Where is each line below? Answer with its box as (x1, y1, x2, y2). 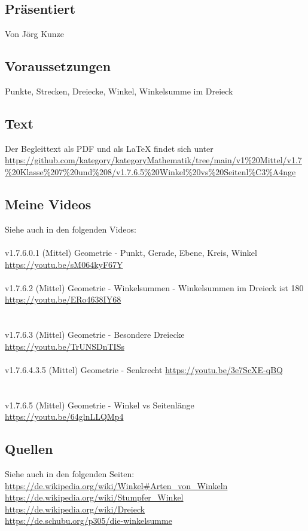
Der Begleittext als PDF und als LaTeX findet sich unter (5, 142, 214, 154)
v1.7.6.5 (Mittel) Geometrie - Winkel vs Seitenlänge (5, 398, 194, 411)
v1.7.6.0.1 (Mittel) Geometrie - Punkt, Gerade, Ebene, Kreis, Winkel (5, 246, 257, 258)
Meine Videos (5, 194, 92, 213)
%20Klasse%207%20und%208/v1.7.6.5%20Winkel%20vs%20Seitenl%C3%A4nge (5, 165, 296, 178)
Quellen (5, 440, 53, 458)
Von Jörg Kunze (5, 28, 65, 40)
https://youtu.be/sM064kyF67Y (5, 258, 123, 270)
